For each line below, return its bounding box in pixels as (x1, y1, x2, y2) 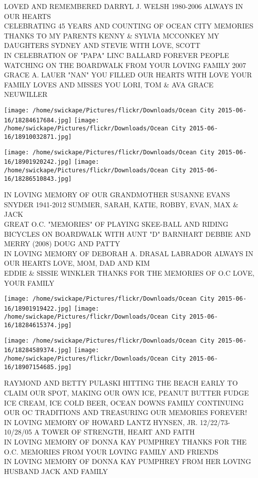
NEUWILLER (4, 89, 48, 99)
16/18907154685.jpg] (4, 363, 72, 371)
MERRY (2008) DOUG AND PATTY (4, 238, 121, 249)
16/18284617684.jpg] (4, 116, 72, 124)
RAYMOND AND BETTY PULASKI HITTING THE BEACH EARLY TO (4, 378, 238, 388)
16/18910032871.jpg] (4, 133, 72, 140)
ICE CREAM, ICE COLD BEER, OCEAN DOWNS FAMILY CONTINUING (4, 397, 244, 408)
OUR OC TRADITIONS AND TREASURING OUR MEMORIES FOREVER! (4, 407, 247, 418)
